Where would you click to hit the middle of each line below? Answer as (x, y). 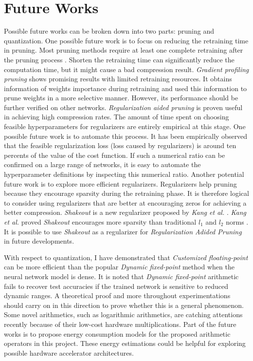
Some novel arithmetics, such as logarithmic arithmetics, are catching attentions (123, 314)
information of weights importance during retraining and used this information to (126, 88)
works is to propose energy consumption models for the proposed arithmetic (117, 333)
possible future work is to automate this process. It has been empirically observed (126, 136)
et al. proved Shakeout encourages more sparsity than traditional (100, 222)
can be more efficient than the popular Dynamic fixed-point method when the (119, 267)
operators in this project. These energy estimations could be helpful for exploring (125, 343)
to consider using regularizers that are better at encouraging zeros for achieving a (125, 202)
